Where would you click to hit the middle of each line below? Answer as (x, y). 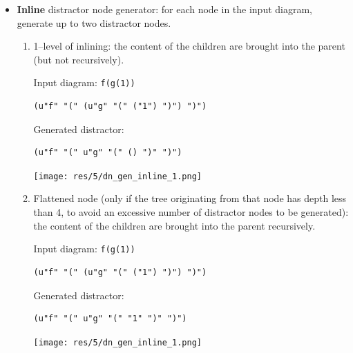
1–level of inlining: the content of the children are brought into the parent (189, 46)
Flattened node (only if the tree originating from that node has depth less (190, 198)
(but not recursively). (79, 59)
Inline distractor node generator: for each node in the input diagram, (165, 9)
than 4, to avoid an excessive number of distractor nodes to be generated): (191, 212)
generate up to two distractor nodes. (94, 22)
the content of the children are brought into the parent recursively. (174, 225)
